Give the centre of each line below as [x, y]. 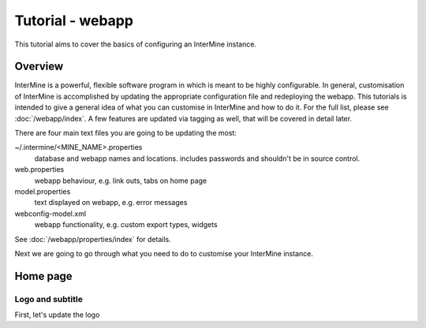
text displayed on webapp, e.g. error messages [111, 203]
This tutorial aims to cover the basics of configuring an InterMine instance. [135, 44]
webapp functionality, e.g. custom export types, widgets [126, 225]
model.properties [43, 191]
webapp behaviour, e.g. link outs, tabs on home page [121, 181]
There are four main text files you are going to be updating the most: [125, 133]
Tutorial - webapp [74, 20]
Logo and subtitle [49, 299]
